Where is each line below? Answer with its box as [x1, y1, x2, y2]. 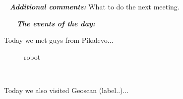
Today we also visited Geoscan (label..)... [4, 85, 129, 95]
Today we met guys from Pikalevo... [4, 35, 114, 45]
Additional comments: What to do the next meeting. [9, 1, 180, 11]
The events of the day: [16, 18, 95, 28]
